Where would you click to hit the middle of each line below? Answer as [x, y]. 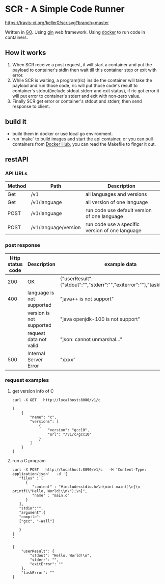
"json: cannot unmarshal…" [91, 339]
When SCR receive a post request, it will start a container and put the [82, 64]
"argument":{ [32, 512]
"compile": [30, 517]
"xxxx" [68, 359]
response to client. [31, 106]
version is [39, 313]
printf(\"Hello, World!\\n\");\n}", [50, 491]
